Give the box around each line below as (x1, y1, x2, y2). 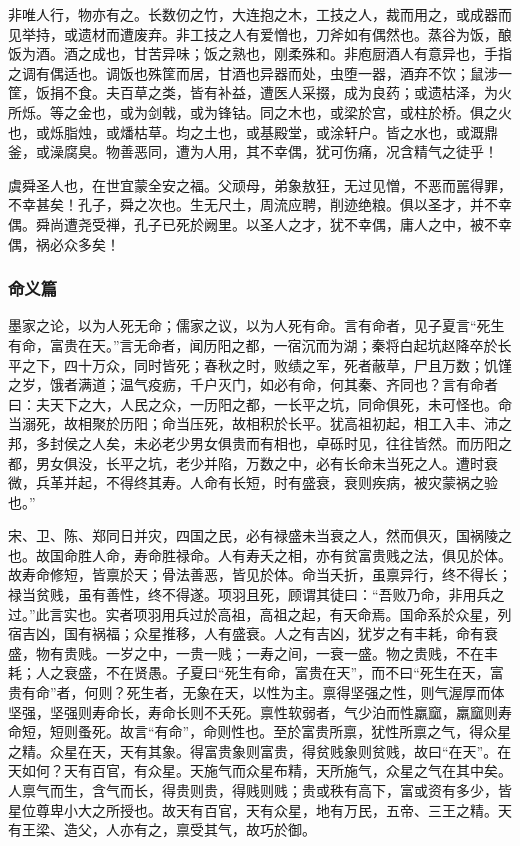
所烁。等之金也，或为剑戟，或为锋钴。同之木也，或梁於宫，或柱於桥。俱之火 (8, 101, 512, 122)
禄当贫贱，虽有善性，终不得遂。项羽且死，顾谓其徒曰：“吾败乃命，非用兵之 (8, 584, 505, 605)
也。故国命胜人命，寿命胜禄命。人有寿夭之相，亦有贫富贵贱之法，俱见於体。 (8, 544, 512, 565)
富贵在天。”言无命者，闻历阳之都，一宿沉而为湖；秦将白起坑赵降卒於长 (49, 334, 512, 355)
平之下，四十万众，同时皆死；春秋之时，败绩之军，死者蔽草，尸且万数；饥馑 (8, 354, 512, 375)
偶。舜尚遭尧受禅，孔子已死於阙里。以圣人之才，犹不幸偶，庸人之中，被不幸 (8, 213, 512, 234)
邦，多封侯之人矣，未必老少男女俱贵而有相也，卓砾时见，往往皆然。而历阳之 (8, 432, 512, 453)
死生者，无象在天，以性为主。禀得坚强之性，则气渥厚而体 (126, 682, 505, 703)
